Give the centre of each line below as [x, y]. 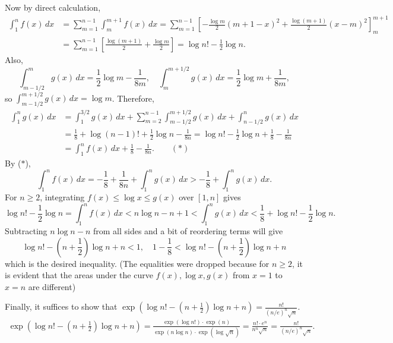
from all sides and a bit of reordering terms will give [188, 230]
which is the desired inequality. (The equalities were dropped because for [137, 263]
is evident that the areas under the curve [79, 275]
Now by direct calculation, [53, 7]
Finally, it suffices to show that [61, 306]
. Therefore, [133, 98]
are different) [52, 286]
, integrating [62, 197]
